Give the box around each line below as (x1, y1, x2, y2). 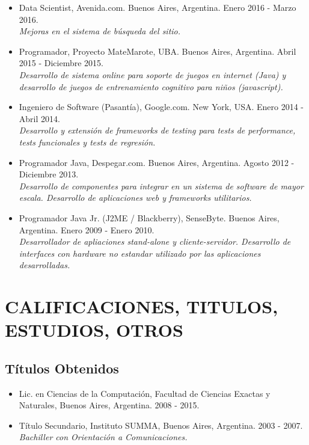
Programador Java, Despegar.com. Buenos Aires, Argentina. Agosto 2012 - (19, 156, 295, 168)
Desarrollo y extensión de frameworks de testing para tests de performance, (19, 124, 296, 137)
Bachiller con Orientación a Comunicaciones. (19, 431, 188, 443)
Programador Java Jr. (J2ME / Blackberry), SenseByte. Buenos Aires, (19, 211, 280, 224)
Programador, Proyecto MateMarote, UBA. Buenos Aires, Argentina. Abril (19, 44, 296, 57)
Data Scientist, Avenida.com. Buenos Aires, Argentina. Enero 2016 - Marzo (19, 1, 296, 13)
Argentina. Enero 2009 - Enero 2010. (19, 223, 154, 236)
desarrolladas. (19, 259, 70, 271)
